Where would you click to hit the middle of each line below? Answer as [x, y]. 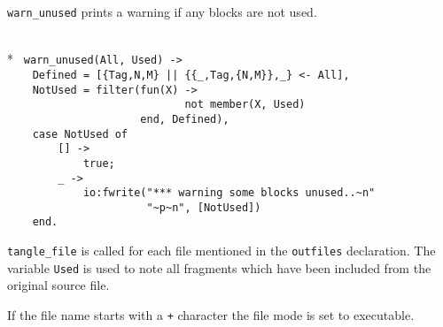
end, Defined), [185, 119]
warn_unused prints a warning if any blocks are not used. [162, 11]
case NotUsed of [80, 134]
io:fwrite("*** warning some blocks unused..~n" [229, 193]
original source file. [58, 285]
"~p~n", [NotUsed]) [204, 207]
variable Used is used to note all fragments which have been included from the [219, 267]
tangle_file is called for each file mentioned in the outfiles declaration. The [221, 251]
